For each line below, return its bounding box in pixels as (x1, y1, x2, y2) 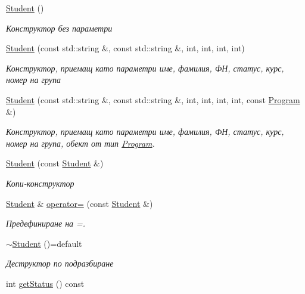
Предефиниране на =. (6, 217, 86, 230)
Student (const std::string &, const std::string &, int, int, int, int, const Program (6, 93, 300, 106)
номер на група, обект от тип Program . (6, 137, 155, 149)
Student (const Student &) (6, 157, 104, 169)
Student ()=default (12, 237, 82, 249)
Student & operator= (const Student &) (6, 197, 153, 209)
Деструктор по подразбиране (6, 257, 114, 270)
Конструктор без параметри (6, 21, 113, 34)
